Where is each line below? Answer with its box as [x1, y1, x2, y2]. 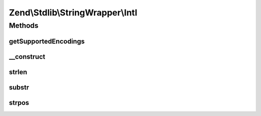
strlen [9, 68, 28, 76]
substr [9, 83, 29, 91]
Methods [9, 21, 39, 30]
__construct [9, 52, 45, 61]
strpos [9, 99, 29, 107]
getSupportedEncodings [9, 37, 85, 45]
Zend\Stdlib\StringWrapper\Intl [9, 7, 137, 18]
